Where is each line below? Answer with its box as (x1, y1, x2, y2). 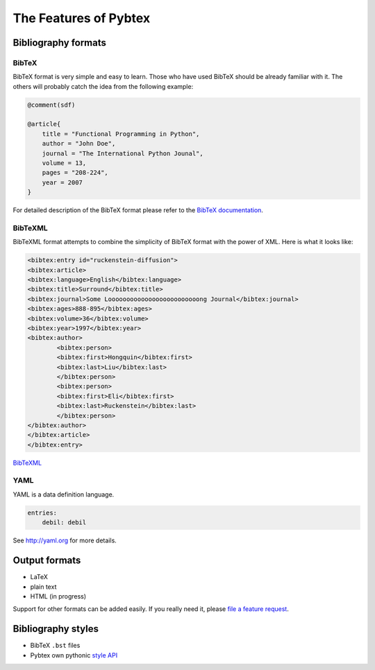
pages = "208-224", (42, 169, 109, 177)
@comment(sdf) (27, 101, 76, 109)
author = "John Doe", (42, 139, 116, 148)
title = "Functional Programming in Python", (42, 130, 200, 138)
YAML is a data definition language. (12, 490, 115, 499)
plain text (30, 583, 57, 591)
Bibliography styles (12, 623, 99, 635)
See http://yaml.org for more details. (12, 536, 117, 544)
